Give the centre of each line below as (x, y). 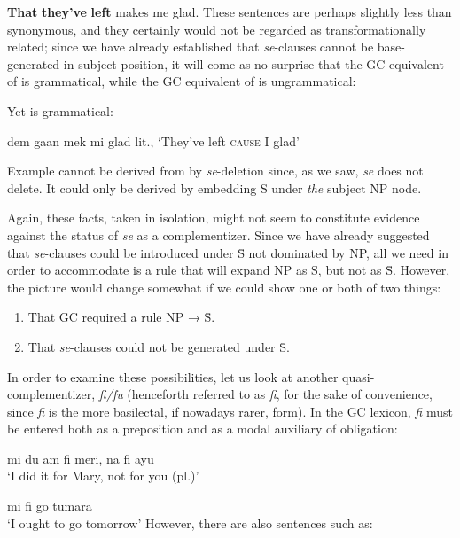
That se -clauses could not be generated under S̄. (159, 346)
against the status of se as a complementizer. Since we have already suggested (218, 234)
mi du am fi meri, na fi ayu (81, 458)
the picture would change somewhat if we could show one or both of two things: (224, 287)
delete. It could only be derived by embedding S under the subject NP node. (214, 187)
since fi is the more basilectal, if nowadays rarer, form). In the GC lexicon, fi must (230, 411)
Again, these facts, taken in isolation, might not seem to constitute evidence (214, 218)
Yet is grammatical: (60, 110)
